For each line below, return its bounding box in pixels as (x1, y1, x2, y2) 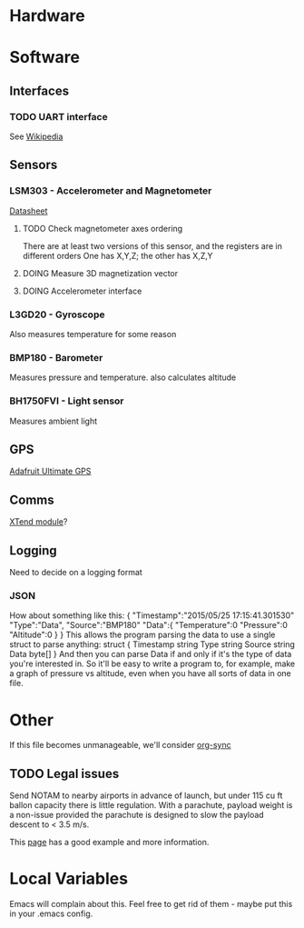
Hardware (9, 5, 85, 26)
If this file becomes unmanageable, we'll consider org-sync (9, 740, 231, 751)
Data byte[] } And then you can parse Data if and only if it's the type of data (9, 649, 292, 660)
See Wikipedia (9, 131, 64, 142)
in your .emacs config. (9, 908, 93, 919)
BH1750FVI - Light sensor (9, 394, 124, 407)
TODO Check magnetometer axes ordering (22, 223, 183, 234)
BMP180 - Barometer (9, 351, 103, 364)
